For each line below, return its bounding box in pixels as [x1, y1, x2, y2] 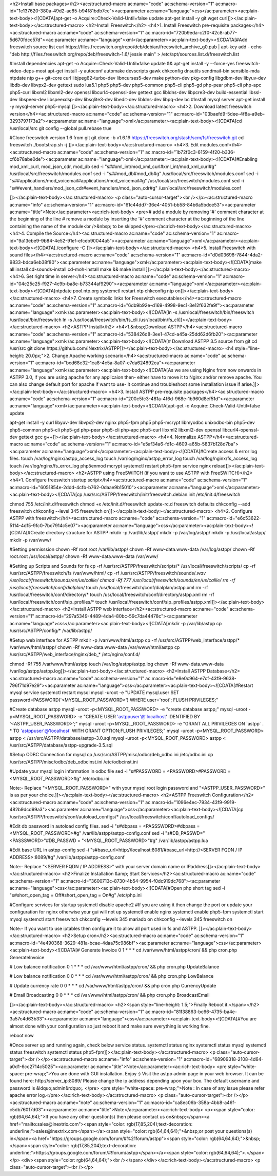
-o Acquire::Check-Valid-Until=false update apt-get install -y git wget [72, 15, 219, 21]
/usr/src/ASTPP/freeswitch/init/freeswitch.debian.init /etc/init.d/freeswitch [83, 491, 241, 498]
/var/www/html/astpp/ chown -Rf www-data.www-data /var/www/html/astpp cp [9, 644, 180, 650]
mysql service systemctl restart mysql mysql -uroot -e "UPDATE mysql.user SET [9, 689, 180, 696]
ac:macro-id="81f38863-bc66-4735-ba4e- [145, 1009, 237, 1015]
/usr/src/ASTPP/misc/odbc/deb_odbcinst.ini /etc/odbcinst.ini [9, 758, 138, 765]
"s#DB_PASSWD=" [165, 830, 205, 836]
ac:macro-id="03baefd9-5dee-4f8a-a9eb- [173, 110, 265, 117]
